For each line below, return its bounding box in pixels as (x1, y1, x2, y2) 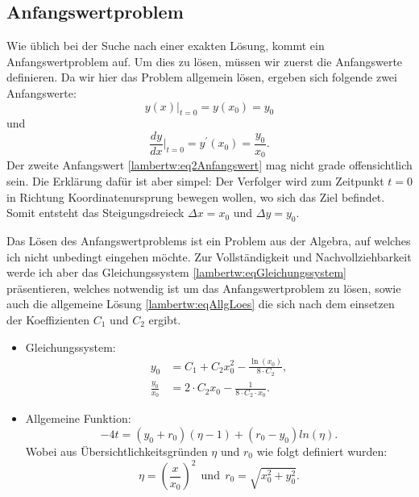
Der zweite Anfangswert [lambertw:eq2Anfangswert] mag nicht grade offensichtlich (6, 157, 413, 173)
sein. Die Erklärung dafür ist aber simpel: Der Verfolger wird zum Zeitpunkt (6, 173, 384, 190)
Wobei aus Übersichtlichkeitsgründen (25, 442, 208, 459)
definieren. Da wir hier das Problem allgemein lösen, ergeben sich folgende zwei (6, 69, 397, 86)
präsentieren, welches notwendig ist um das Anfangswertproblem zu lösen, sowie (6, 279, 401, 296)
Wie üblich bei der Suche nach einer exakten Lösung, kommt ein (6, 37, 325, 54)
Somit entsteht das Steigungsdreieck (6, 204, 185, 221)
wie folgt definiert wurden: (256, 442, 388, 459)
